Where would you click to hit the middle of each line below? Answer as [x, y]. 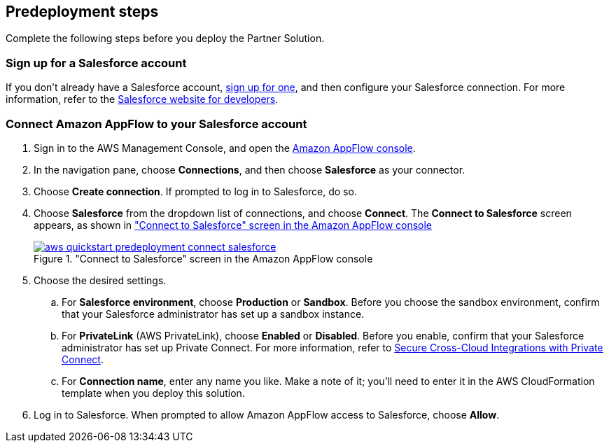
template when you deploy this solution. [153, 393]
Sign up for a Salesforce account [96, 63]
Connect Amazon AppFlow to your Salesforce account [156, 124]
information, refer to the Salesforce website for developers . [142, 99]
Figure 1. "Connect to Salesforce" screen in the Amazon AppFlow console [203, 258]
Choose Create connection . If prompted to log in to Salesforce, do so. [195, 191]
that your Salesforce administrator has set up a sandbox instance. [213, 314]
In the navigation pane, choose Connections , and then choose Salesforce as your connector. [250, 169]
